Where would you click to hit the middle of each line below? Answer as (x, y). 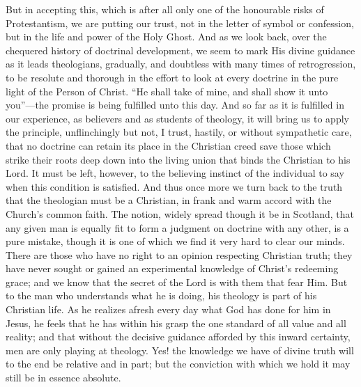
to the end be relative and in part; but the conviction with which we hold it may (178, 364)
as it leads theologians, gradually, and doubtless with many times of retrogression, (181, 64)
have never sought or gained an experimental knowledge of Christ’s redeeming (172, 268)
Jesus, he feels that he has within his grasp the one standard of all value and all (176, 323)
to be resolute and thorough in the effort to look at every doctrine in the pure (172, 77)
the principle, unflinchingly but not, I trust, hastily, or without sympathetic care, (179, 132)
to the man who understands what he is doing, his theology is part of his (161, 295)
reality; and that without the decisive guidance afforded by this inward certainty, (178, 337)
